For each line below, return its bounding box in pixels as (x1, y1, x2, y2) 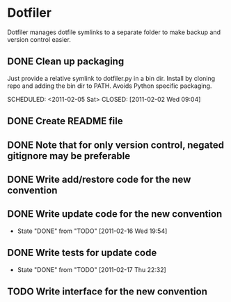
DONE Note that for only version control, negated (7, 139, 225, 151)
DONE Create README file (7, 115, 123, 127)
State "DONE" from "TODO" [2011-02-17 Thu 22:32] (17, 265, 167, 273)
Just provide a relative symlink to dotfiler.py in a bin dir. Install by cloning (7, 74, 216, 82)
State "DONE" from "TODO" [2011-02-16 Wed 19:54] (17, 227, 168, 235)
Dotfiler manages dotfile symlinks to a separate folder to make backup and (7, 28, 221, 36)
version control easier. (7, 35, 71, 43)
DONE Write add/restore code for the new (7, 173, 191, 186)
